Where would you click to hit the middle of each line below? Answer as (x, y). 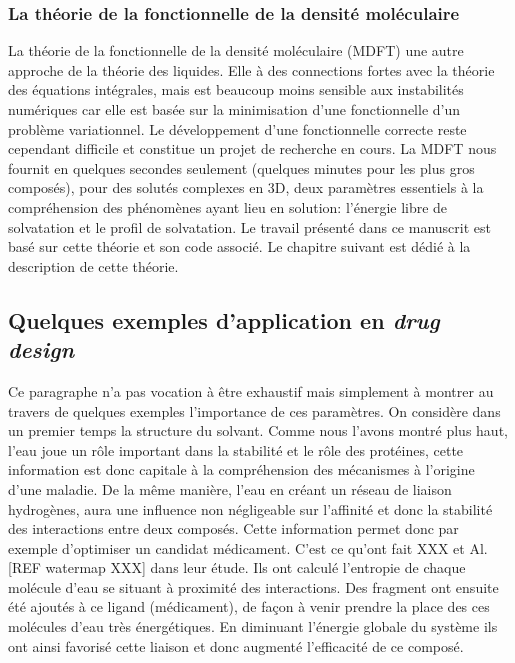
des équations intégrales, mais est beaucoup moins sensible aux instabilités (236, 89)
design (41, 349)
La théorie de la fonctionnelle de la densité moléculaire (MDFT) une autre (236, 50)
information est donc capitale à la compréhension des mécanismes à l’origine (241, 469)
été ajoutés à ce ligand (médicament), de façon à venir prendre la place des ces (249, 606)
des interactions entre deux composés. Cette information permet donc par (233, 528)
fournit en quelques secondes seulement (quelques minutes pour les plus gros (241, 167)
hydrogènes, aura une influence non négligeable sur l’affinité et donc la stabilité (250, 508)
